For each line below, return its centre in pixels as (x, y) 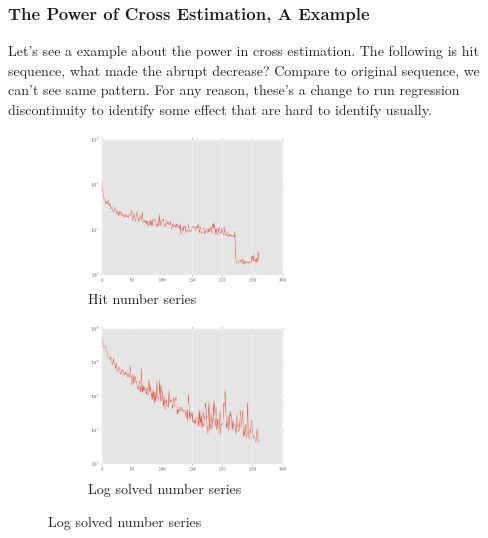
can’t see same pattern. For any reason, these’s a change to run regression (234, 89)
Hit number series (142, 298)
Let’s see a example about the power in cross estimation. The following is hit (243, 50)
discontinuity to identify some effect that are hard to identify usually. (220, 109)
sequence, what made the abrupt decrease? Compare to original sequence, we (244, 69)
